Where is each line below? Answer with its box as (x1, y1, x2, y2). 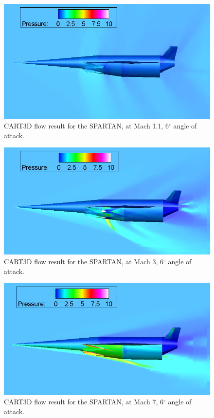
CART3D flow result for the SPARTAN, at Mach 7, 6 (4, 397, 163, 407)
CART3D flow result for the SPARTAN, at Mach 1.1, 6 (4, 121, 169, 131)
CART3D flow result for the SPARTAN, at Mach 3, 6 (4, 256, 163, 266)
